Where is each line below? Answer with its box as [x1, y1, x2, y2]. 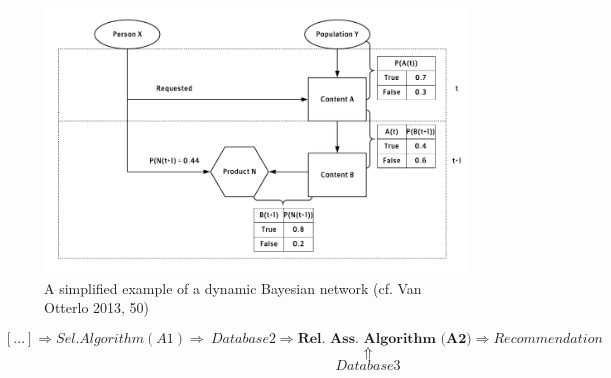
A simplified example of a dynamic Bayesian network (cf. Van [44, 277, 422, 298]
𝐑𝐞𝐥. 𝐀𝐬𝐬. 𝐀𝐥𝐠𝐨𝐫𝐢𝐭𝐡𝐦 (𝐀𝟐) [297, 332, 472, 347]
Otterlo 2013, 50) [44, 297, 150, 318]
